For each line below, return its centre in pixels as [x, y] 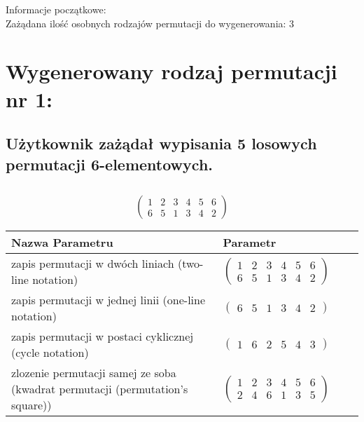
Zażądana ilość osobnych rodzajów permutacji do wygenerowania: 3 [150, 23]
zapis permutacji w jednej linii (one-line [108, 300]
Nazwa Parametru [62, 243]
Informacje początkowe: [56, 9]
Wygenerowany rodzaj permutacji [171, 71]
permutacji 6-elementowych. [109, 164]
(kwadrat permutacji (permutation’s [100, 389]
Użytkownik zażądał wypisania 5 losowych [161, 143]
